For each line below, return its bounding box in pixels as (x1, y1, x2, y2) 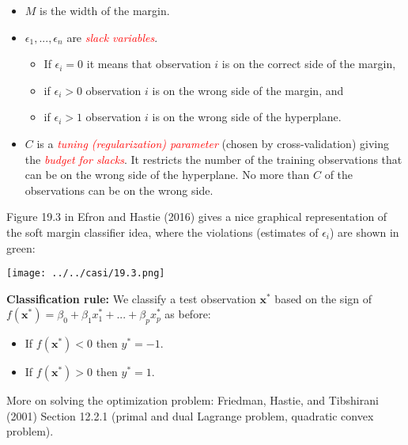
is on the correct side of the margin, (221, 55, 396, 72)
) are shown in (330, 223, 399, 240)
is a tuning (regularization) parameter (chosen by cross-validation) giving (36, 135, 389, 151)
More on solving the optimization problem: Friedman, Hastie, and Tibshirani (6, 392, 379, 409)
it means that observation (86, 55, 211, 72)
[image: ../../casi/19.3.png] (6, 268, 165, 280)
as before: (164, 306, 211, 322)
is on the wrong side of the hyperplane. (152, 108, 342, 125)
